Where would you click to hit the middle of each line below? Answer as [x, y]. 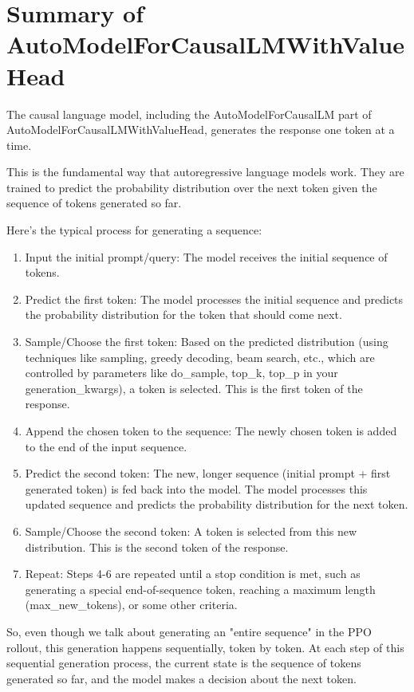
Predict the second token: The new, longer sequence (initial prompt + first [208, 473]
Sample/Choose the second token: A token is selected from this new [191, 531]
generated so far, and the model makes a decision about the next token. [181, 678]
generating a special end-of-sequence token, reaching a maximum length [200, 589]
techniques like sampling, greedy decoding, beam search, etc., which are [200, 357]
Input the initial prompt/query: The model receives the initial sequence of [206, 256]
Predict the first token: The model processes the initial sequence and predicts [214, 299]
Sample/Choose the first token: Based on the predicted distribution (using [207, 342]
